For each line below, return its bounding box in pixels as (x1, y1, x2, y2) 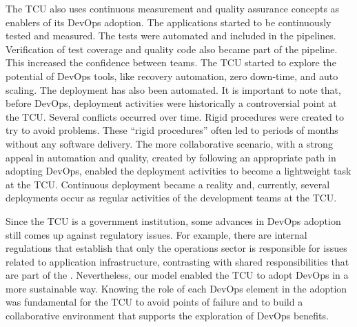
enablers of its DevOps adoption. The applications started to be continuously (6, 14, 331, 29)
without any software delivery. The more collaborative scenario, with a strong (6, 136, 333, 150)
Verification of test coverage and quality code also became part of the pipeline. (6, 41, 338, 56)
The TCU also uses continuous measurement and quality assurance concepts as (6, 1, 340, 15)
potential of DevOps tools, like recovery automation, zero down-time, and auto (6, 68, 338, 83)
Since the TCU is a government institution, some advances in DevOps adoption (6, 213, 341, 228)
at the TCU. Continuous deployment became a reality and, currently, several (6, 177, 330, 191)
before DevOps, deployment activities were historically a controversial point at (6, 96, 337, 110)
